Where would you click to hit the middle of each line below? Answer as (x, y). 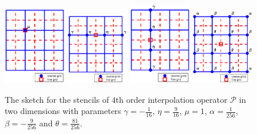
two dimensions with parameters (63, 111)
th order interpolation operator (171, 99)
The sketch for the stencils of (57, 99)
